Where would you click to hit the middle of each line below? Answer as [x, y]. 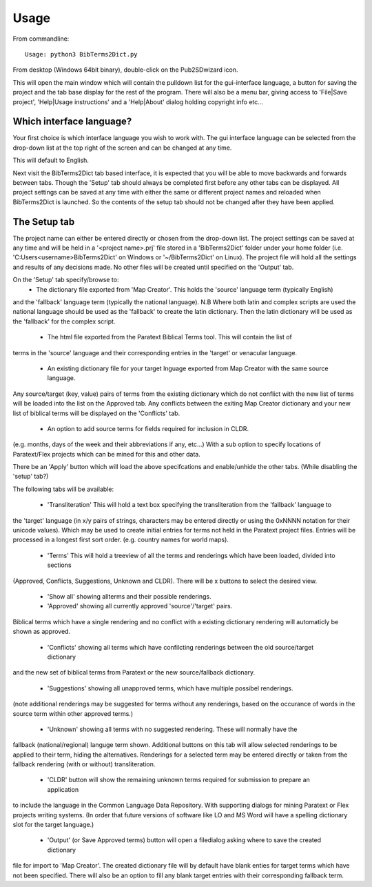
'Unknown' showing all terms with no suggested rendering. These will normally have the [172, 729]
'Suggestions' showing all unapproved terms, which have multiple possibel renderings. [170, 688]
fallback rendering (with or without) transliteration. [84, 764]
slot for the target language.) [53, 825]
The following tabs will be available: [63, 489]
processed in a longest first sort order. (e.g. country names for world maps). [121, 540]
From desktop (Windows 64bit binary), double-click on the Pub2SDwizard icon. [125, 70]
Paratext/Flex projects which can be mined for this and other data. [107, 454]
